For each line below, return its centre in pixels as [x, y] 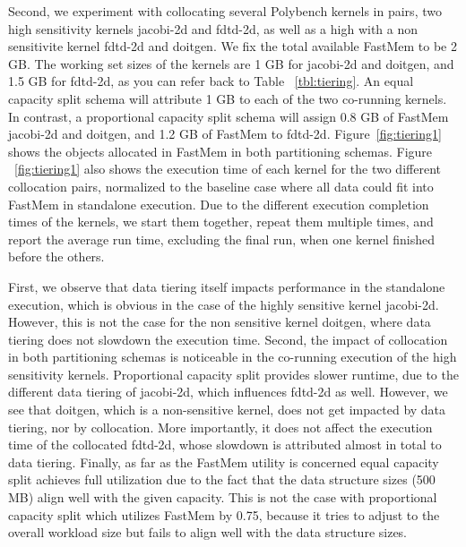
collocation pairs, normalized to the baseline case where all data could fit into [221, 186]
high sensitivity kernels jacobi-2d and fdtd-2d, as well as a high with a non [213, 28]
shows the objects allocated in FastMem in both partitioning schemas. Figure [220, 151]
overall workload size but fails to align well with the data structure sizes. [208, 532]
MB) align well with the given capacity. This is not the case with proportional [223, 497]
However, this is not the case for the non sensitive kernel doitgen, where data [220, 322]
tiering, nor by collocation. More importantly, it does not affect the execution [220, 427]
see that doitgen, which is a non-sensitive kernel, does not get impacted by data [227, 410]
